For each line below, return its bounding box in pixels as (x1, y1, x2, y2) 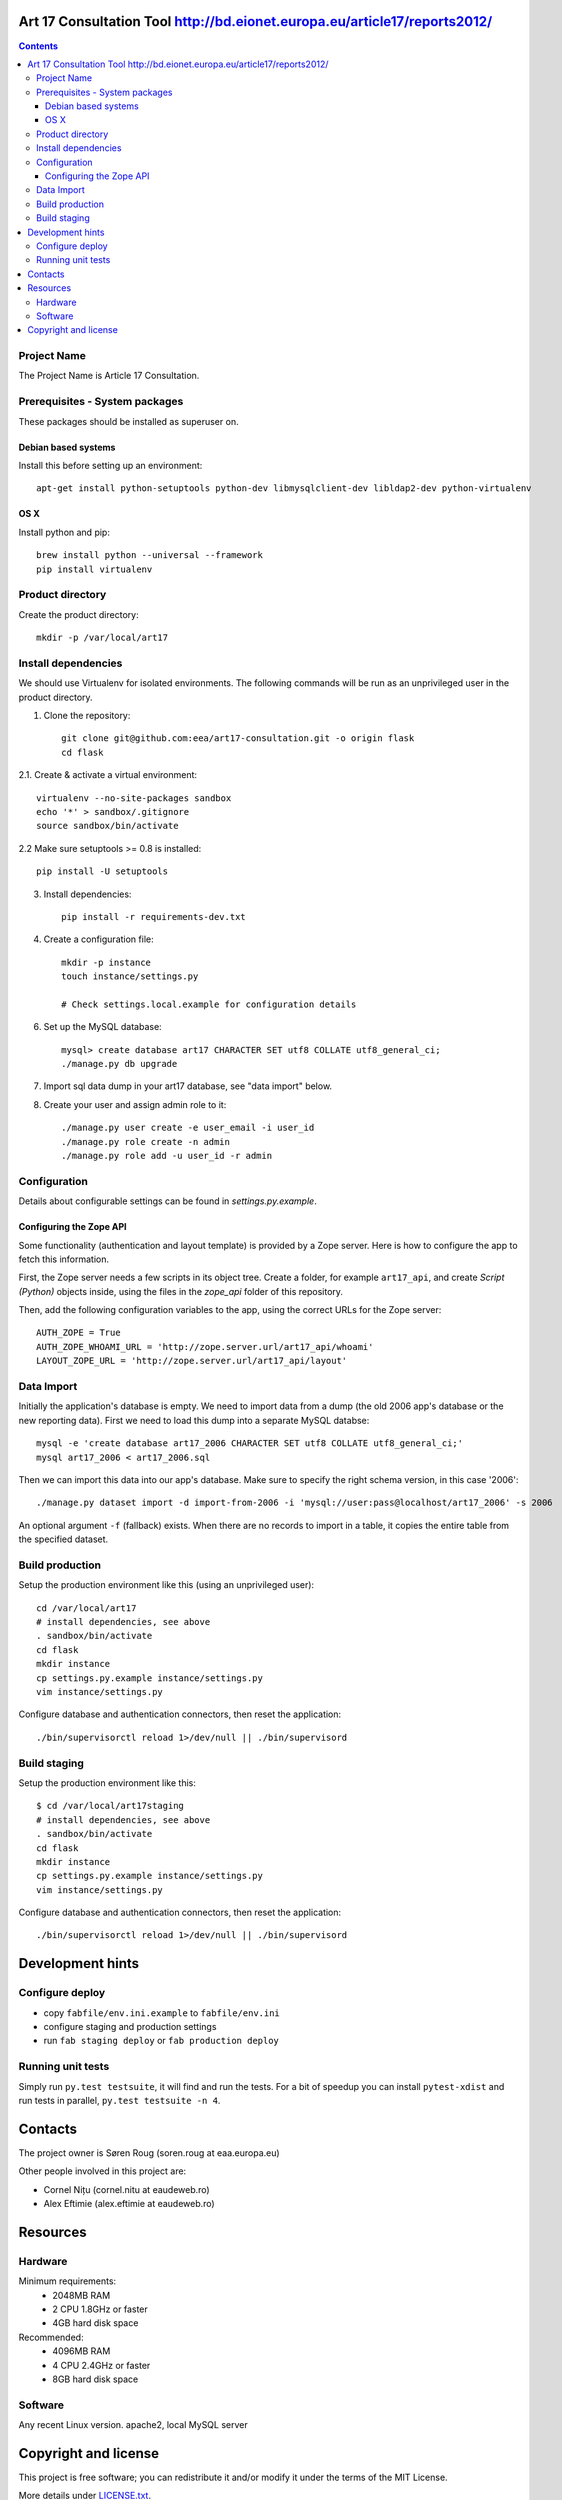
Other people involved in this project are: (18, 2165, 187, 2177)
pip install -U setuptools (36, 866, 169, 877)
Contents (18, 40, 59, 52)
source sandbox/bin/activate (36, 820, 179, 832)
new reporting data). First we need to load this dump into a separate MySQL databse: (18, 1414, 370, 1426)
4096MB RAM (52, 2345, 111, 2357)
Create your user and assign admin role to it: (43, 1098, 227, 1110)
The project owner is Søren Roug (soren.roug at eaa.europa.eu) (18, 2146, 280, 2159)
